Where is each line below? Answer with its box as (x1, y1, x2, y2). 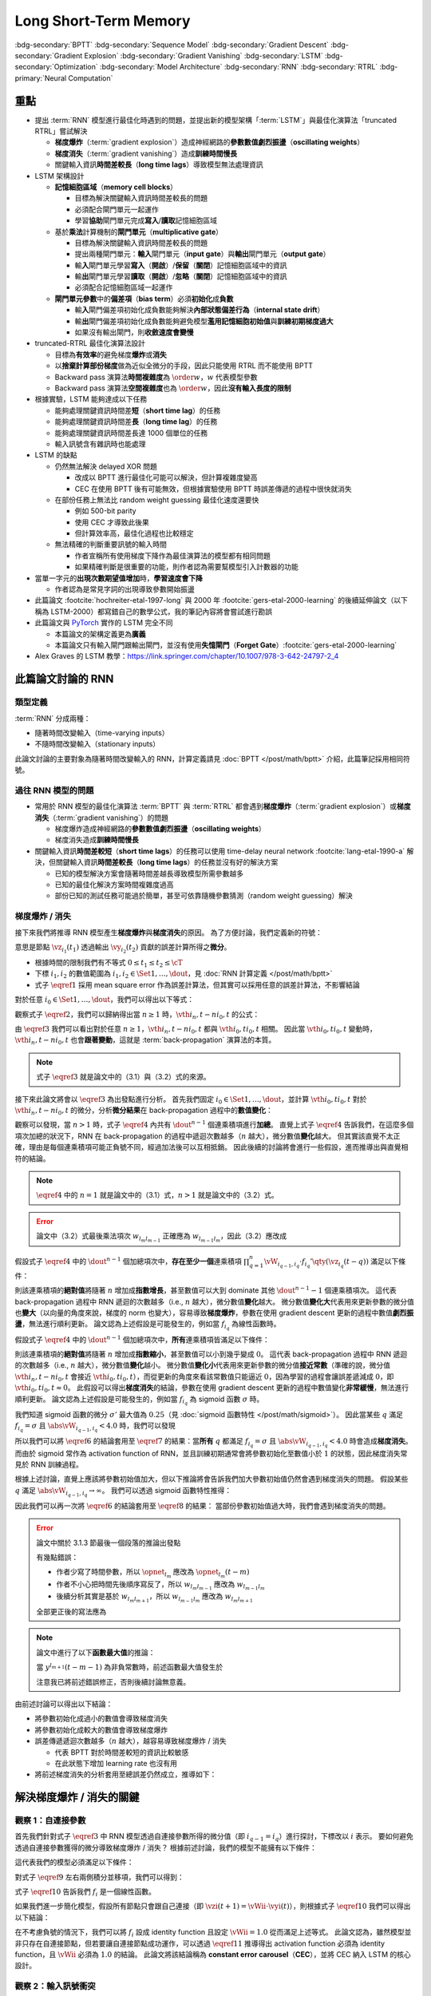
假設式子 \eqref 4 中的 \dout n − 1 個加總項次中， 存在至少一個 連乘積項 (14, 1256, 243, 1266)
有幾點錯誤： (36, 1553, 79, 1562)
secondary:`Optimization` (14, 62, 99, 72)
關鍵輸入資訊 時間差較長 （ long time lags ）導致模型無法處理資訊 (54, 160, 263, 169)
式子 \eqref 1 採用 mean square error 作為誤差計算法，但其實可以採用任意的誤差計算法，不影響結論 (34, 980, 361, 989)
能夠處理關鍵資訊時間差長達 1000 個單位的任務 (54, 428, 208, 438)
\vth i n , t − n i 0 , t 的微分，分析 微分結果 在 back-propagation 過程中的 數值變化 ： (14, 1105, 273, 1117)
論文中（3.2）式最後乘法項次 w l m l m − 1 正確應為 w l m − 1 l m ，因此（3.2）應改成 (36, 1231, 287, 1244)
